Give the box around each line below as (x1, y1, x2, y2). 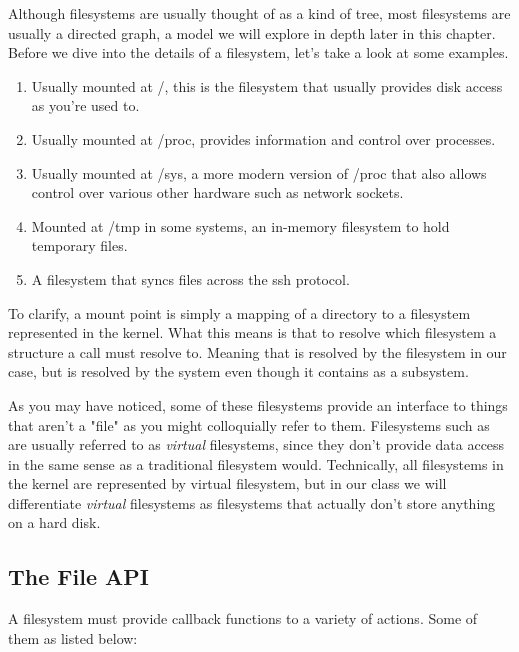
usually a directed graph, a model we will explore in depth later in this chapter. (8, 22, 496, 43)
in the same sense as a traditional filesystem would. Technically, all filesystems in (8, 453, 504, 474)
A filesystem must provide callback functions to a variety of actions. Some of (8, 608, 478, 629)
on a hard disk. (8, 512, 101, 533)
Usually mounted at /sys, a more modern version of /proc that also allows (31, 162, 487, 183)
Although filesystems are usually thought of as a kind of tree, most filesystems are (8, 3, 511, 23)
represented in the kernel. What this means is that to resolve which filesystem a (8, 322, 497, 343)
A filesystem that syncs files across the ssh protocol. (31, 268, 350, 289)
